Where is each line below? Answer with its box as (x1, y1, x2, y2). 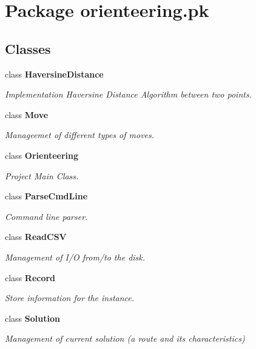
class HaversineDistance (5, 67, 104, 80)
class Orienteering (5, 148, 78, 161)
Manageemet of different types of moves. (5, 128, 155, 141)
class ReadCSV (5, 230, 67, 243)
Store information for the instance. (5, 291, 135, 304)
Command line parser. (5, 210, 88, 222)
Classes (5, 39, 51, 58)
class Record (5, 271, 56, 284)
